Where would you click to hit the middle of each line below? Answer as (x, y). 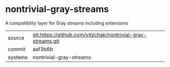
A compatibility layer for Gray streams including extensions (67, 23)
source (16, 37)
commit (17, 49)
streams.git (46, 41)
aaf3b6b (43, 49)
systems (18, 57)
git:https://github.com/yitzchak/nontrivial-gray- (90, 34)
